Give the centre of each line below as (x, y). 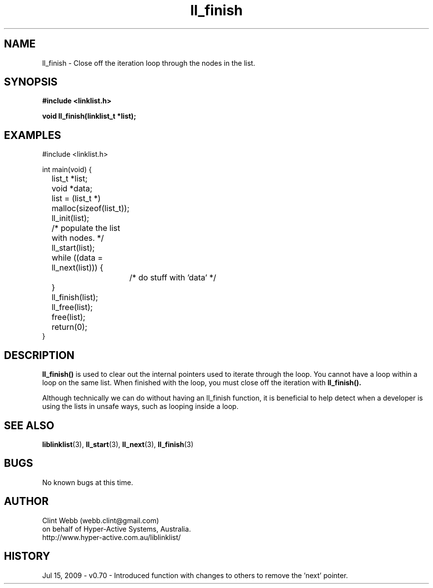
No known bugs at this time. (88, 482)
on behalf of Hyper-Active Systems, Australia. (117, 529)
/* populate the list (86, 228)
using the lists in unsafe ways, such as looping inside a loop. (140, 407)
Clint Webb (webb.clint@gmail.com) (101, 520)
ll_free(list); (72, 307)
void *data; (72, 189)
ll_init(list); (70, 218)
